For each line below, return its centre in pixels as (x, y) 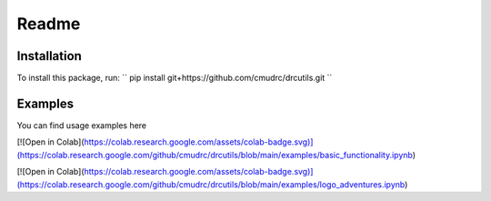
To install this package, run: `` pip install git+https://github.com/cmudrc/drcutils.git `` (175, 78)
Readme (49, 24)
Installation (49, 56)
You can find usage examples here (82, 125)
